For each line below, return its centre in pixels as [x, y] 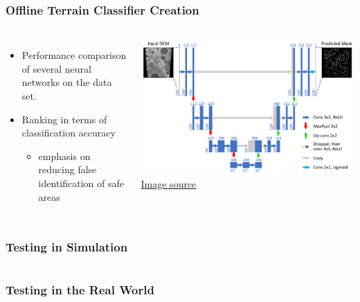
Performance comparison [74, 55]
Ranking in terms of [64, 119]
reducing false [67, 169]
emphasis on [64, 156]
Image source [169, 184]
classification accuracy [69, 133]
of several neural [56, 68]
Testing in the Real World [80, 290]
